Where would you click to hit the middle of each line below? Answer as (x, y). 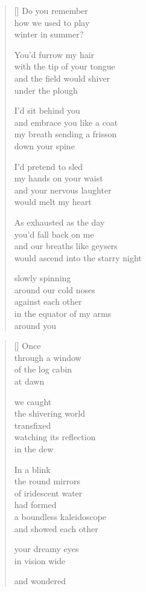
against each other (48, 301)
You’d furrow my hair (54, 54)
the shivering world (50, 413)
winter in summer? (49, 34)
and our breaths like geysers (66, 246)
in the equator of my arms (63, 314)
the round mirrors (47, 481)
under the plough (46, 90)
